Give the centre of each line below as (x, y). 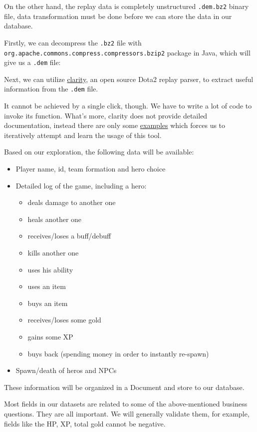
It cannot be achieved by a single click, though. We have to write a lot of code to (128, 106)
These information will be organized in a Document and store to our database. (124, 387)
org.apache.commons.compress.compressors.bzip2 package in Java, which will (127, 52)
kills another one (53, 252)
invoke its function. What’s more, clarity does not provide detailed (106, 115)
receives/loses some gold (64, 320)
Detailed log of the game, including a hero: (81, 185)
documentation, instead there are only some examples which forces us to (115, 125)
